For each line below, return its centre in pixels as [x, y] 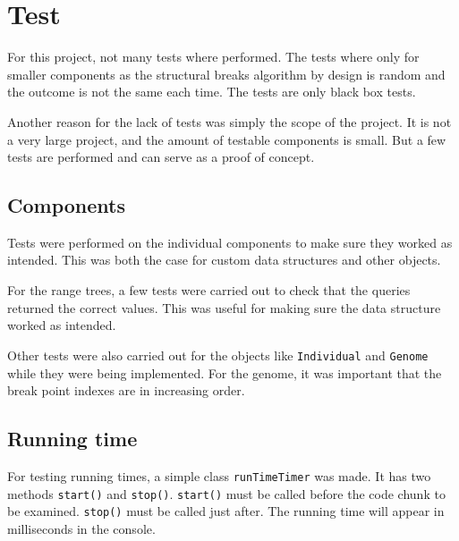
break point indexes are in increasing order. [126, 390]
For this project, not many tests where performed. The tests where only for [213, 57]
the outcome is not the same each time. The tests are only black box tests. [212, 92]
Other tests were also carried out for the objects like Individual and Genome [218, 355]
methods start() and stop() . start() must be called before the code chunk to [226, 493]
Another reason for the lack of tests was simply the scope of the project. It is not [229, 121]
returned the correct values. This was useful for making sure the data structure [224, 307]
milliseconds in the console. [81, 528]
